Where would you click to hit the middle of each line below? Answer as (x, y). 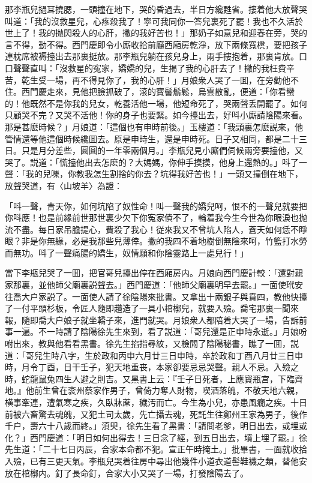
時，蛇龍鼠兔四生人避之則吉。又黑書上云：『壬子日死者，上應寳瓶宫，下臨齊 (154, 378)
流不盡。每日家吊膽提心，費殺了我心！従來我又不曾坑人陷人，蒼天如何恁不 (152, 229)
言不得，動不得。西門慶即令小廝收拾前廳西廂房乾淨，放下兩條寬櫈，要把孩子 (156, 44)
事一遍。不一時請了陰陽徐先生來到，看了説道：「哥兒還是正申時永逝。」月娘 (152, 331)
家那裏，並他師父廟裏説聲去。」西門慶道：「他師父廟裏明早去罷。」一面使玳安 (154, 285)
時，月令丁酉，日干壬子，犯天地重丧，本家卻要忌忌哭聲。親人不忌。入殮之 (152, 367)
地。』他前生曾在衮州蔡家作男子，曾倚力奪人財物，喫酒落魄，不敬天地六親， (154, 390)
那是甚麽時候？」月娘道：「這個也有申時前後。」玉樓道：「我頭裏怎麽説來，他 (154, 126)
